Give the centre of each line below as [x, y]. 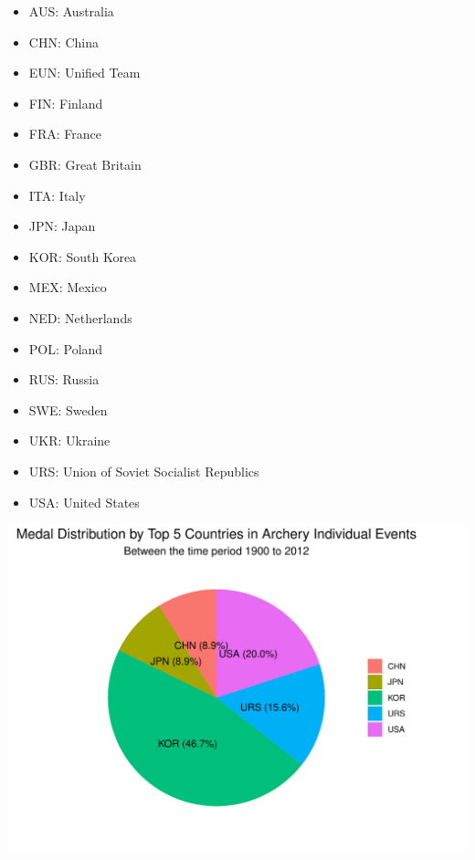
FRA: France [65, 134]
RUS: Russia [64, 379]
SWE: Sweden [68, 409]
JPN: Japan [62, 226]
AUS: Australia [71, 11]
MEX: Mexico [68, 287]
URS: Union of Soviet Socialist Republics [144, 471]
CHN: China [64, 42]
